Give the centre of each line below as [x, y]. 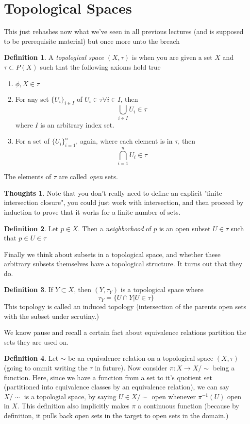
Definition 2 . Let [31, 228]
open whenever [174, 396]
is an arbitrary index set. [77, 124]
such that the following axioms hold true [100, 66]
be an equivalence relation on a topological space [141, 358]
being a [224, 368]
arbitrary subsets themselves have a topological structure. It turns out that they [123, 264]
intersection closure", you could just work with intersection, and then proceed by [124, 202]
